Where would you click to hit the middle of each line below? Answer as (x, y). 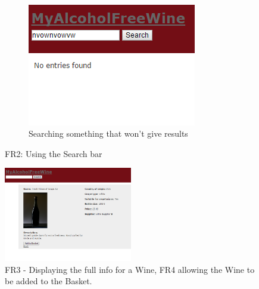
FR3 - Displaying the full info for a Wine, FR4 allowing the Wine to (130, 269)
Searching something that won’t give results (108, 133)
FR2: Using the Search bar (54, 153)
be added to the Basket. (49, 281)
